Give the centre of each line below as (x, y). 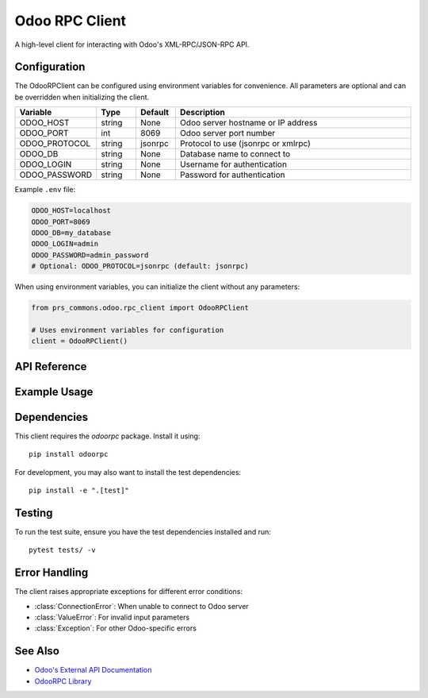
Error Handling (52, 573)
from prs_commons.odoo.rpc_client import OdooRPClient (140, 308)
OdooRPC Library (63, 681)
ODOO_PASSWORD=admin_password (90, 255)
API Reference (51, 366)
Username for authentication (233, 164)
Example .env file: (45, 190)
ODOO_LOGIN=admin (65, 244)
